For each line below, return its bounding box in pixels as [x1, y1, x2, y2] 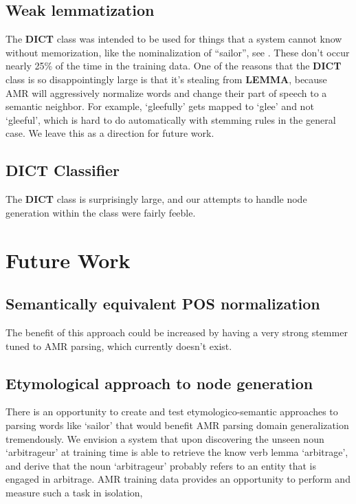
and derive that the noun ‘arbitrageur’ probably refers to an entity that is [5, 458, 316, 472]
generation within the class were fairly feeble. [5, 205, 196, 219]
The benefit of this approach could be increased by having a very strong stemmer [5, 325, 348, 339]
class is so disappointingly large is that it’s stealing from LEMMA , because [5, 72, 327, 86]
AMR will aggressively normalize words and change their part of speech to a [5, 85, 327, 100]
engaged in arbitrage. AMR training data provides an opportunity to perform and [5, 472, 351, 486]
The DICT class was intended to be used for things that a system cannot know [5, 32, 342, 46]
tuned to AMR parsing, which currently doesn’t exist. [5, 338, 232, 353]
